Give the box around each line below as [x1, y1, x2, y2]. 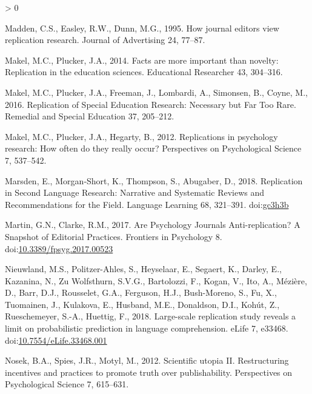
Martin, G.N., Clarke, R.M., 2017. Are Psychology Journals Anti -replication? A [5, 218, 300, 231]
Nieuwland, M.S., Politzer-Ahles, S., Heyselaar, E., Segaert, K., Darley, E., [5, 262, 282, 275]
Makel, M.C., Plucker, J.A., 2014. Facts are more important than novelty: [5, 53, 279, 66]
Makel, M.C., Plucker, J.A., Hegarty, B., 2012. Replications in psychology [5, 130, 278, 142]
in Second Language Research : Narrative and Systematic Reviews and [5, 186, 265, 199]
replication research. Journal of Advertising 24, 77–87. [5, 33, 205, 46]
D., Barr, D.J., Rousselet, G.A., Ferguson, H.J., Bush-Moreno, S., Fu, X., [5, 286, 277, 299]
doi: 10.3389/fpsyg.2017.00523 [5, 242, 113, 255]
